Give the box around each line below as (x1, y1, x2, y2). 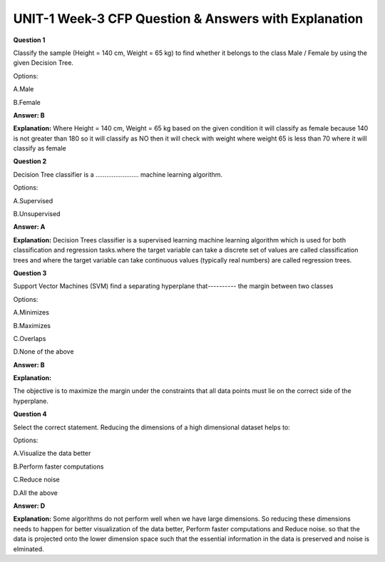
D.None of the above (13, 347, 74, 356)
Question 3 (13, 268, 47, 277)
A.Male (13, 85, 34, 93)
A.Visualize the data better (13, 449, 91, 458)
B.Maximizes (13, 321, 51, 329)
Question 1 (13, 36, 46, 44)
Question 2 (13, 157, 47, 165)
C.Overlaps (13, 334, 46, 342)
